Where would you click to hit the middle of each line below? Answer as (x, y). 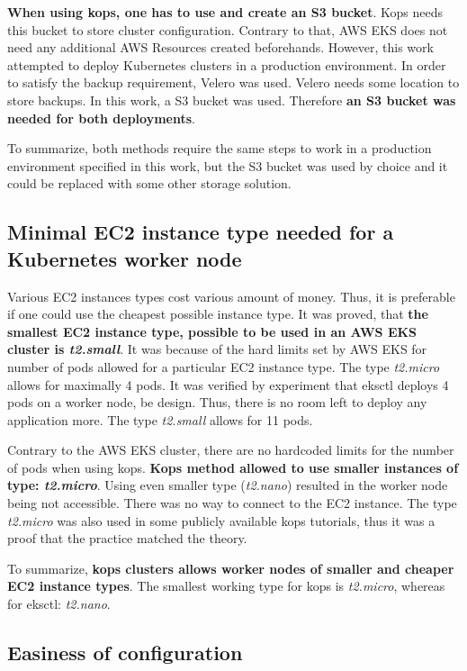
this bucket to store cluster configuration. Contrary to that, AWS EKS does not (228, 29)
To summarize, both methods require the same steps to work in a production (220, 148)
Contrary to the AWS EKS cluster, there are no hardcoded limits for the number (231, 450)
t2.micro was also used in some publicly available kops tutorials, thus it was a (221, 520)
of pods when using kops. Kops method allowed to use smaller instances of (233, 467)
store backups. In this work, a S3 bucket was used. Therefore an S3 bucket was (232, 100)
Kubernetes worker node (125, 258)
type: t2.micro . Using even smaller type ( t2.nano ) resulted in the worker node (228, 485)
